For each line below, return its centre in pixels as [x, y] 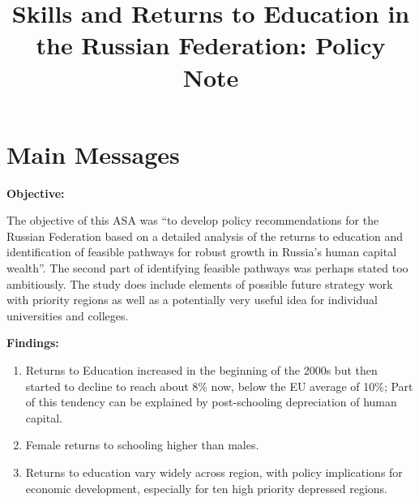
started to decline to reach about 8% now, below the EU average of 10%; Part [219, 386]
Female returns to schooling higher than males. [142, 445]
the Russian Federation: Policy [211, 45]
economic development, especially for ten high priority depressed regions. [206, 488]
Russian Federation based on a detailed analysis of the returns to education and [205, 236]
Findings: [33, 343]
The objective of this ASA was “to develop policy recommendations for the [193, 220]
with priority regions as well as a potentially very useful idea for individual [192, 300]
